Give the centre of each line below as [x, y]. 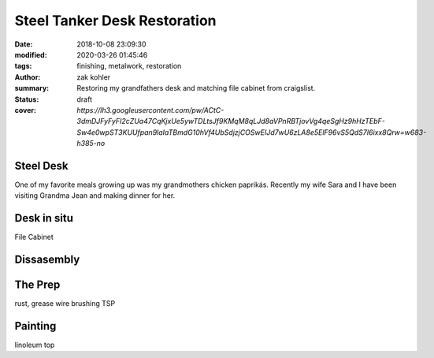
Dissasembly [47, 260]
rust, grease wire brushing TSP [65, 304]
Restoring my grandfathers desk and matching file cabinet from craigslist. [196, 88]
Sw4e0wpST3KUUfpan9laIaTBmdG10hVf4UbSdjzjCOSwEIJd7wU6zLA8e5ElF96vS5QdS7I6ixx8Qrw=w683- [252, 132]
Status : [27, 99]
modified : [31, 54]
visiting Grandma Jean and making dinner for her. [95, 196]
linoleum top [35, 345]
